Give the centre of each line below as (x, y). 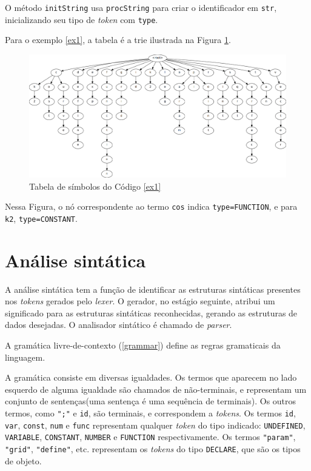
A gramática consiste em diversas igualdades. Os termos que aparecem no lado (151, 377)
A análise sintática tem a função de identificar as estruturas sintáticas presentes (153, 289)
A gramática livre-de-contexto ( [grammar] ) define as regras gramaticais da (143, 345)
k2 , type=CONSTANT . (41, 218)
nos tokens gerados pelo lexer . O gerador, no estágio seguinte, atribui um (140, 301)
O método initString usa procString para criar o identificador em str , (141, 7)
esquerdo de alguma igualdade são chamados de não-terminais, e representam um (156, 389)
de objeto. (23, 460)
